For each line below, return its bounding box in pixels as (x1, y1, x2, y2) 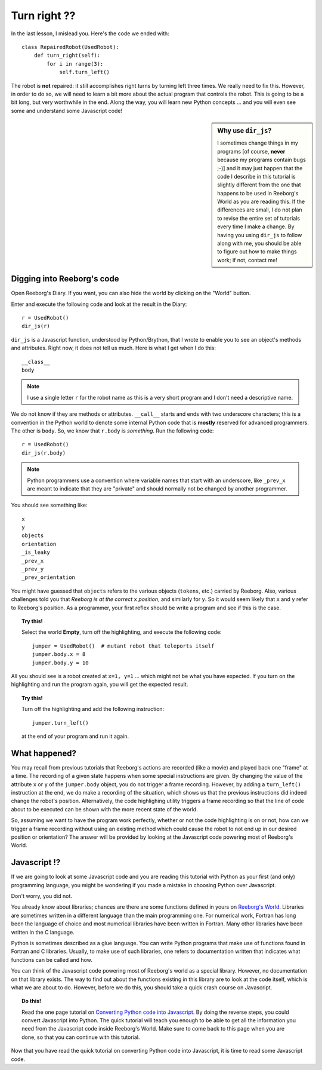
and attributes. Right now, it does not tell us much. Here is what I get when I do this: (11, 344, 216, 352)
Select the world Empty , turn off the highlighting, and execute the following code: (21, 628, 222, 636)
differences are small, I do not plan (217, 206, 302, 213)
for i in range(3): (47, 60, 104, 67)
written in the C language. (11, 928, 75, 936)
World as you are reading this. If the (217, 198, 305, 206)
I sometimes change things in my (217, 139, 298, 146)
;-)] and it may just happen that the (217, 164, 303, 171)
